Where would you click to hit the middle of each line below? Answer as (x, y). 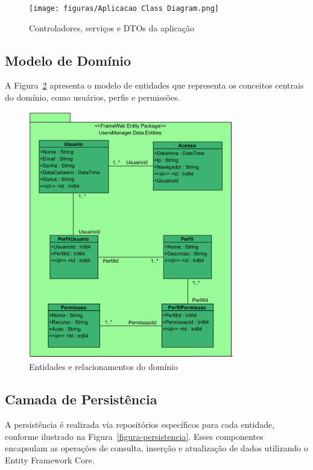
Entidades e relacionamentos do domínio (103, 367)
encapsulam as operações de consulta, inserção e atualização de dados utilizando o (156, 448)
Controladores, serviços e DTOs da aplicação (112, 27)
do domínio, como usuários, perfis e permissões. (93, 97)
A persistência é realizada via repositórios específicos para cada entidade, (140, 425)
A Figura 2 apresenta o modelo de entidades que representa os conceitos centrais (154, 85)
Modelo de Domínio (68, 60)
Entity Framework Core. (50, 459)
